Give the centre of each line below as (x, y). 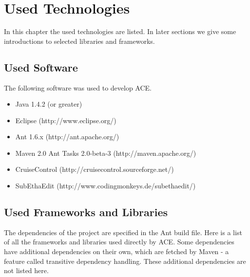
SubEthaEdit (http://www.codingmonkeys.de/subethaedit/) (106, 186)
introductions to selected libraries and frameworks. (79, 41)
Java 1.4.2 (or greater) (49, 104)
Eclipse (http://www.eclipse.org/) (66, 120)
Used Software (41, 67)
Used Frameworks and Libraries (86, 212)
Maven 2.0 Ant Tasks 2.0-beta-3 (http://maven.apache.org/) (106, 153)
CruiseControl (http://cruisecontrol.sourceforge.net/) (95, 169)
